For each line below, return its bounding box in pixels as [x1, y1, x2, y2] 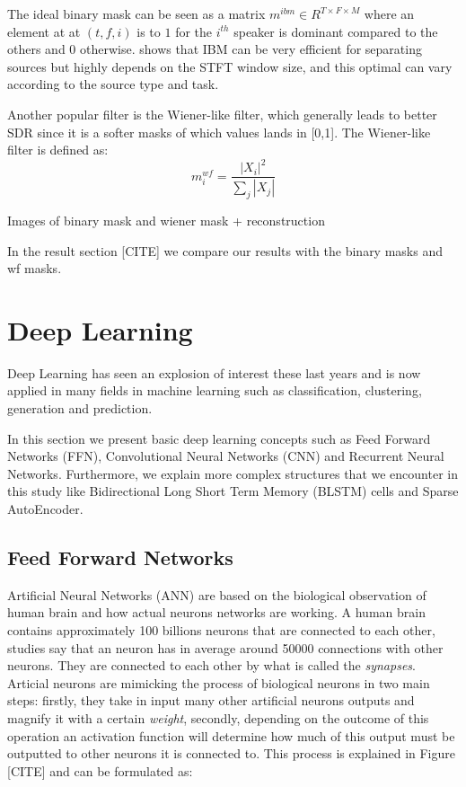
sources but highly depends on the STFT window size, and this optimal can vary [7, 57, 453, 75]
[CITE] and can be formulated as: [7, 761, 193, 780]
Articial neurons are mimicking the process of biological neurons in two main [7, 673, 430, 692]
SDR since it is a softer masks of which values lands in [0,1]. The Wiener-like [7, 122, 431, 141]
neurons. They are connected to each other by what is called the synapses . [7, 656, 416, 675]
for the [175, 22, 213, 40]
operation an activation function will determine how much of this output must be [7, 726, 455, 745]
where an [364, 4, 415, 22]
